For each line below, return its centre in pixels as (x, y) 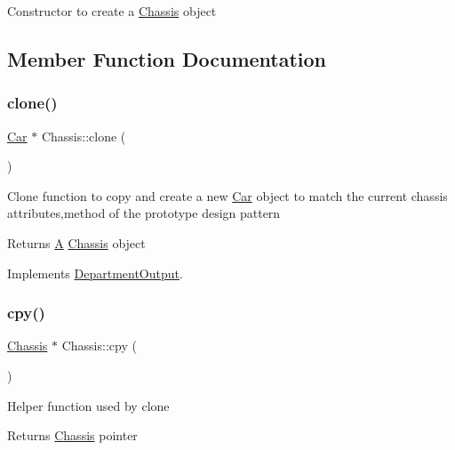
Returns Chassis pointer (72, 435)
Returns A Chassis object (76, 242)
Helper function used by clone (88, 405)
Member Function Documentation (167, 58)
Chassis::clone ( (84, 136)
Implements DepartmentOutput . (95, 273)
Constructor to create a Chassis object (112, 11)
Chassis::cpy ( (99, 346)
